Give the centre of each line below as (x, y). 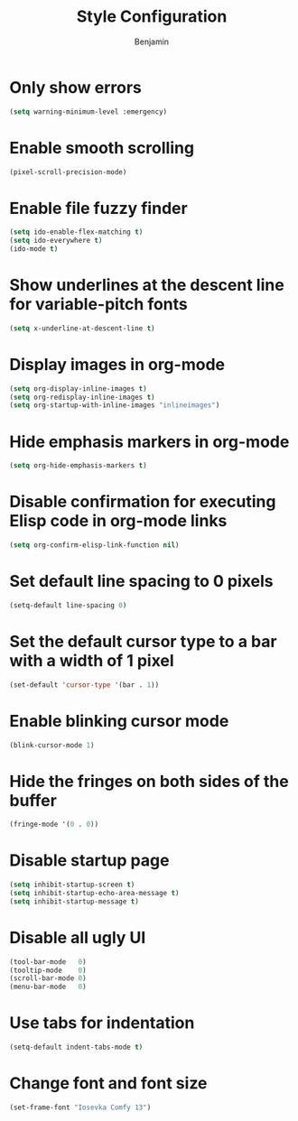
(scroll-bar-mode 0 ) (48, 978)
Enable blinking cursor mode (119, 721)
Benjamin (152, 42)
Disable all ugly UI (78, 937)
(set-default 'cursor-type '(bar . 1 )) (84, 685)
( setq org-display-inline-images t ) (78, 389)
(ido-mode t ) (34, 249)
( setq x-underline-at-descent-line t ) (82, 328)
